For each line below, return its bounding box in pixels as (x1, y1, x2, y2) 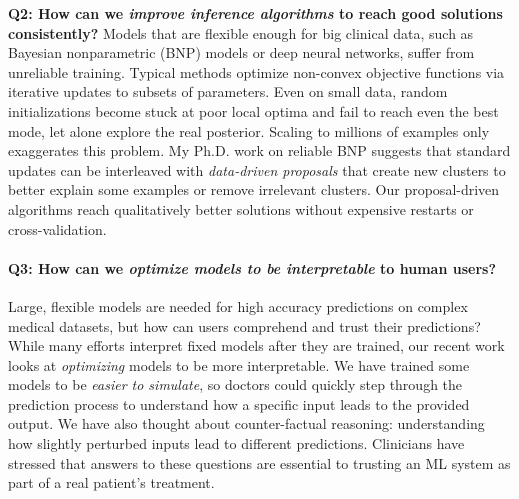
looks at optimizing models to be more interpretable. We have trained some (8, 354, 470, 375)
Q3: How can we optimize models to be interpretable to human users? (8, 257, 497, 278)
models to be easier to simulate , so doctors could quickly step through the (8, 374, 463, 395)
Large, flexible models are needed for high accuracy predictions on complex (8, 295, 468, 316)
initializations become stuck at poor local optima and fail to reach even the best (8, 100, 499, 121)
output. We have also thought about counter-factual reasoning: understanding (8, 413, 485, 434)
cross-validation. (8, 218, 107, 239)
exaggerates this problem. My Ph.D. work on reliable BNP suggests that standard (8, 140, 511, 161)
